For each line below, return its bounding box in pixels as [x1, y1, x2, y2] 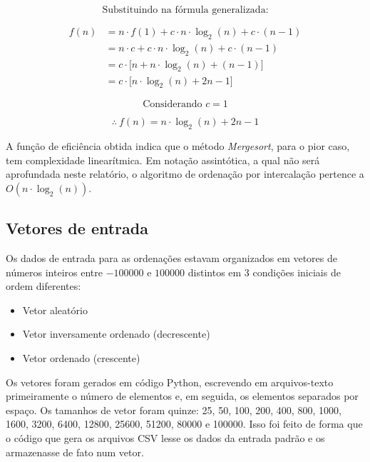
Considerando [143, 99, 202, 110]
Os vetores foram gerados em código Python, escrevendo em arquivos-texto [6, 374, 334, 389]
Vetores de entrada [6, 217, 148, 239]
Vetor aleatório [22, 302, 88, 317]
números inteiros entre [6, 264, 103, 279]
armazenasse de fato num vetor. [6, 444, 144, 459]
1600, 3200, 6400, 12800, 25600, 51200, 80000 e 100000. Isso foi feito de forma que [6, 416, 363, 431]
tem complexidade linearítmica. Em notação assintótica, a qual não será [6, 152, 320, 167]
